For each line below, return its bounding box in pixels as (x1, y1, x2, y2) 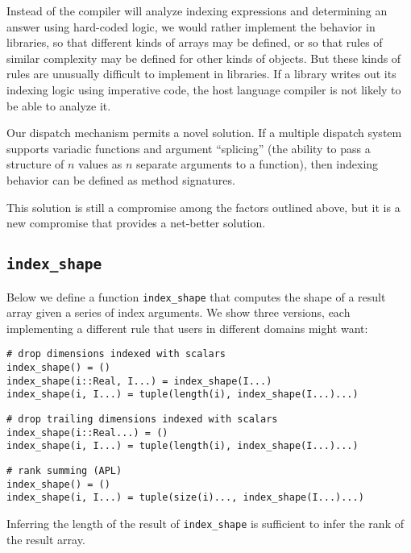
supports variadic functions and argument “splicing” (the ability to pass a (6, 139, 371, 156)
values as (78, 156, 122, 173)
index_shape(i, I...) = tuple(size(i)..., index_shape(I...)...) (6, 492, 364, 504)
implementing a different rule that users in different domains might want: (6, 319, 368, 336)
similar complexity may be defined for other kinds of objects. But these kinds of (6, 49, 401, 66)
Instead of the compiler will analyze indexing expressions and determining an (6, 2, 388, 19)
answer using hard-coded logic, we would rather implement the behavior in (6, 18, 376, 35)
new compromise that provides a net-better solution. (6, 214, 266, 231)
